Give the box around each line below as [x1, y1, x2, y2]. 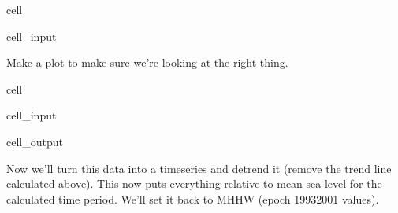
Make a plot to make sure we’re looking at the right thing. [6, 54, 288, 71]
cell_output [6, 133, 63, 149]
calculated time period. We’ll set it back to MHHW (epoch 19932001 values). [6, 190, 379, 207]
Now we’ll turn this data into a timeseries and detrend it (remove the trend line [6, 160, 392, 176]
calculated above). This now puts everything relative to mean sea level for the [6, 175, 382, 192]
